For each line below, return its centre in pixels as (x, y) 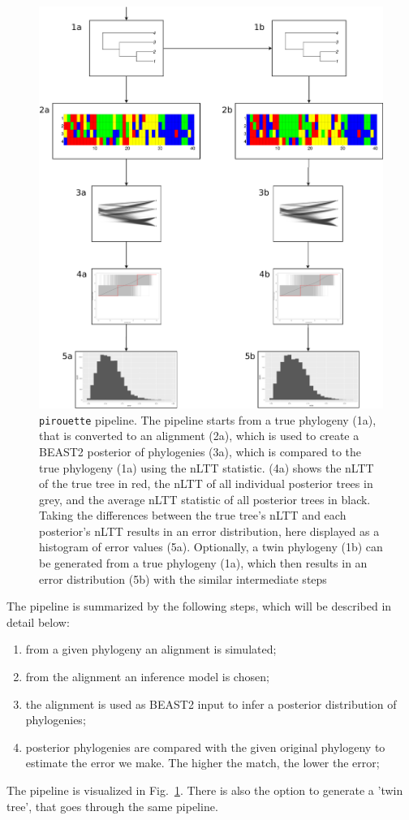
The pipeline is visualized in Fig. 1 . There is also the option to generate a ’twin (205, 790)
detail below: (38, 621)
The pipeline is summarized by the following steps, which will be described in (199, 606)
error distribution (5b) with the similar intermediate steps (183, 578)
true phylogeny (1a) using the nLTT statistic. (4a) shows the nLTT (207, 467)
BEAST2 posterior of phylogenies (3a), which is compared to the (200, 451)
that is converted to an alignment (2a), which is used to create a (199, 436)
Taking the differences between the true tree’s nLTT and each (193, 515)
